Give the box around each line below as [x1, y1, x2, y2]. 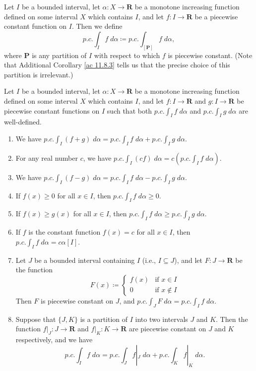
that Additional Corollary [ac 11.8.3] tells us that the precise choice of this [4, 60, 230, 70]
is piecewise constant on [41, 295, 114, 306]
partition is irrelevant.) [4, 69, 73, 79]
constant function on [4, 21, 67, 31]
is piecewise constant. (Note [168, 50, 253, 60]
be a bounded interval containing [34, 254, 135, 265]
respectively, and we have [15, 334, 93, 344]
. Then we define [71, 21, 123, 31]
